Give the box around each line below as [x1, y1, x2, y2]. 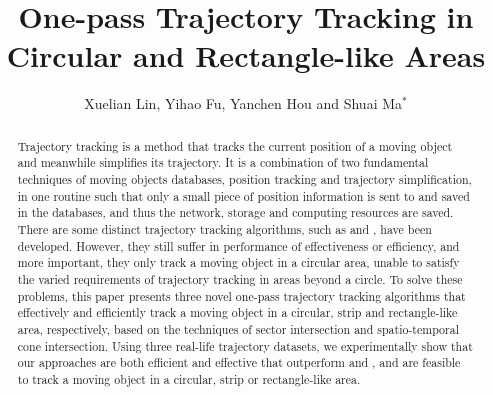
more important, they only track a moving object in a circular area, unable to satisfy [17, 254, 460, 271]
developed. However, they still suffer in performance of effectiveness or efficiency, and [17, 237, 460, 254]
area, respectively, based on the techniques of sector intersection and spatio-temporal [17, 320, 459, 337]
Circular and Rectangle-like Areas [6, 35, 486, 76]
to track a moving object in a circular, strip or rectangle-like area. [17, 370, 361, 387]
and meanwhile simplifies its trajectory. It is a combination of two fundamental [17, 154, 429, 171]
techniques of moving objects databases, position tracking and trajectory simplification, [17, 171, 472, 188]
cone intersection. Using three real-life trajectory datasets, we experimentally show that [17, 337, 473, 354]
